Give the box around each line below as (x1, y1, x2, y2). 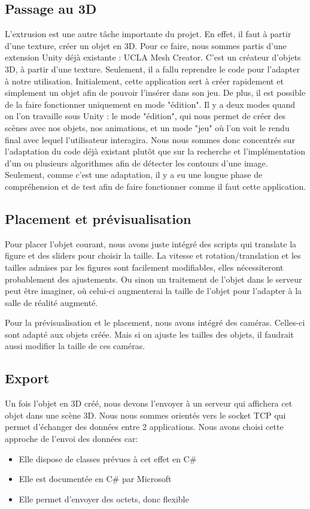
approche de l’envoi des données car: (5, 432, 138, 445)
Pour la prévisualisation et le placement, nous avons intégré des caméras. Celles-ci (5, 316, 305, 329)
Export (5, 369, 50, 387)
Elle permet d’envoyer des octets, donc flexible (19, 492, 189, 505)
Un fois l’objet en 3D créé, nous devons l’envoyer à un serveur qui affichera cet (5, 397, 293, 410)
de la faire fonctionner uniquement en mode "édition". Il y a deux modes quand (5, 98, 296, 110)
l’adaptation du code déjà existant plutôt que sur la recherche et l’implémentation (5, 145, 305, 157)
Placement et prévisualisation (5, 209, 192, 228)
